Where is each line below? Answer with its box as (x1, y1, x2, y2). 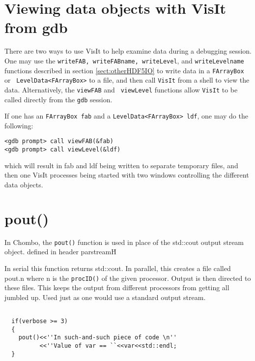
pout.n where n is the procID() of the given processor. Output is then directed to (4, 272, 251, 283)
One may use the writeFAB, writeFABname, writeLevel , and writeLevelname (4, 55, 244, 65)
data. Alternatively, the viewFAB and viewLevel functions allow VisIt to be (4, 84, 238, 94)
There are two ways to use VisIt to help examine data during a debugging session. (4, 46, 252, 56)
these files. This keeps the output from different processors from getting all (4, 282, 229, 293)
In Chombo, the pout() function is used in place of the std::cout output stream (4, 237, 244, 247)
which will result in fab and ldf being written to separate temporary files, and (4, 160, 238, 170)
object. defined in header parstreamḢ (4, 246, 116, 257)
